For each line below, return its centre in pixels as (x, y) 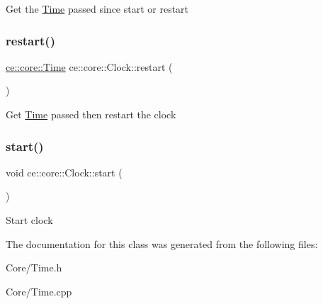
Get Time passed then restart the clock (91, 114)
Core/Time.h (34, 268)
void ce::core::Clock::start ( (64, 172)
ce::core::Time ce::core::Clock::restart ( (89, 66)
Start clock (29, 220)
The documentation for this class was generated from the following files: (162, 243)
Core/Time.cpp (39, 291)
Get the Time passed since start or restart (97, 9)
